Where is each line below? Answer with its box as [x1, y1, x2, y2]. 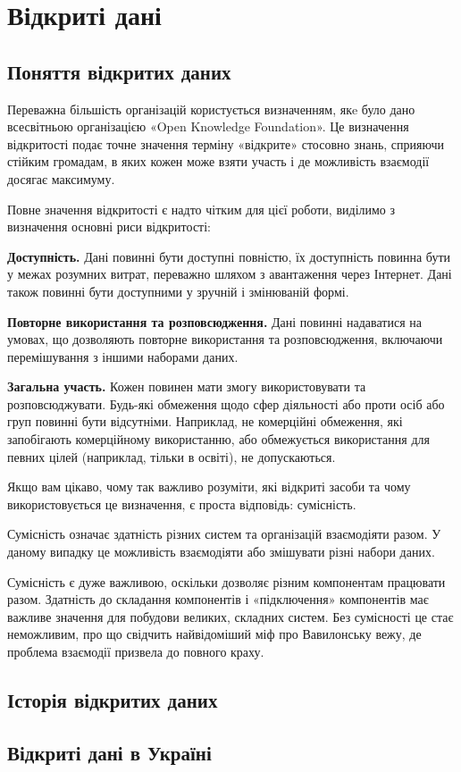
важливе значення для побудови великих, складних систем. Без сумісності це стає [7, 607, 454, 625]
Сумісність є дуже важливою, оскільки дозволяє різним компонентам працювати [7, 572, 446, 591]
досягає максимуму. [7, 169, 115, 188]
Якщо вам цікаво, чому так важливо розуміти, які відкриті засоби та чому [7, 477, 411, 496]
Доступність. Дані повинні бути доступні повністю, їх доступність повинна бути [7, 247, 451, 265]
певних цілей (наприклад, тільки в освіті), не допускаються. [7, 447, 336, 466]
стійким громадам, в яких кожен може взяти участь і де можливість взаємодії [7, 152, 430, 171]
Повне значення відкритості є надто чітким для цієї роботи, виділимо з [7, 199, 396, 218]
